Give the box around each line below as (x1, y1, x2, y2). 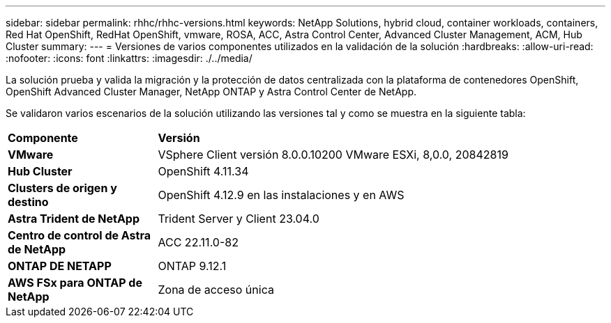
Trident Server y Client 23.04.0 (158, 212, 319, 226)
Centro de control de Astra (8, 228, 151, 242)
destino (8, 195, 49, 209)
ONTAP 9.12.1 (158, 259, 227, 273)
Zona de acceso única (158, 283, 274, 297)
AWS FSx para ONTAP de (8, 276, 142, 290)
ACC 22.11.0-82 (158, 235, 239, 249)
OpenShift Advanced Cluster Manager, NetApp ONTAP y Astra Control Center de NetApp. (6, 86, 417, 97)
